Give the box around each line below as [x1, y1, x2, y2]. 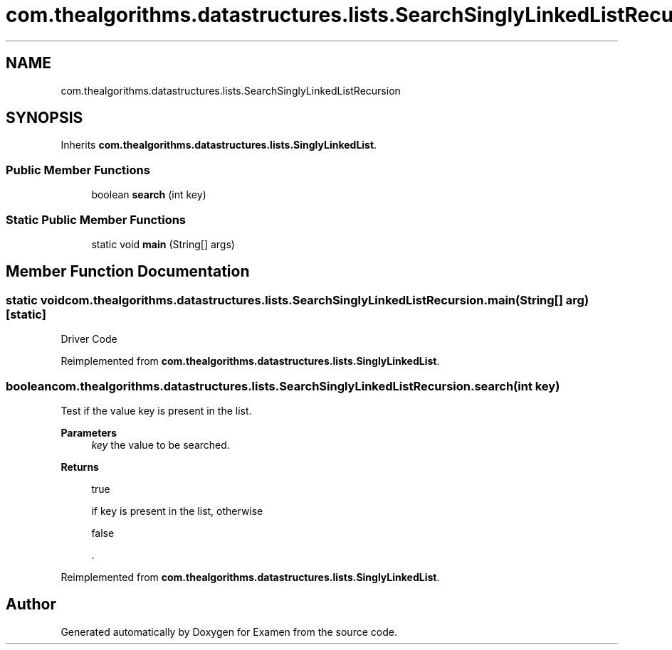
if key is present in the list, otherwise [91, 504, 263, 517]
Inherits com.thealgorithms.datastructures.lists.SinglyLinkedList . [61, 139, 377, 151]
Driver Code [61, 333, 117, 346]
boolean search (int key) [91, 188, 206, 201]
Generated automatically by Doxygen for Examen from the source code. [61, 625, 397, 638]
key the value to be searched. [91, 438, 230, 451]
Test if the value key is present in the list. [61, 404, 252, 417]
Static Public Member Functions [6, 212, 187, 227]
